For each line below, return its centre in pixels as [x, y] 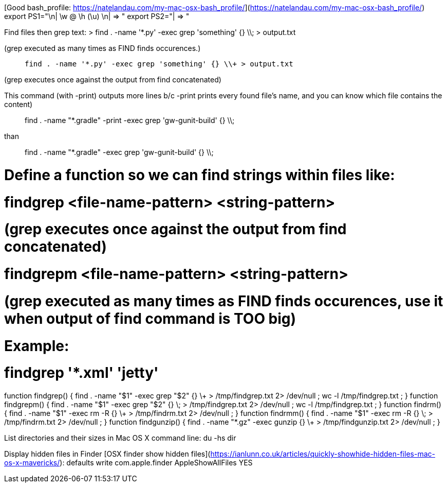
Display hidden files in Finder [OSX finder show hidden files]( [107, 454]
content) [18, 104]
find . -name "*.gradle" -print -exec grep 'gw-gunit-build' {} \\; [130, 120]
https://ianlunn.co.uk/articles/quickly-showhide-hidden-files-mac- [323, 454]
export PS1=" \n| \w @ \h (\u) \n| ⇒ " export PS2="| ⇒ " [97, 16]
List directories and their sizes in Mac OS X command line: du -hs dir [120, 438]
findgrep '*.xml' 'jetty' [81, 373]
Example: [37, 346]
